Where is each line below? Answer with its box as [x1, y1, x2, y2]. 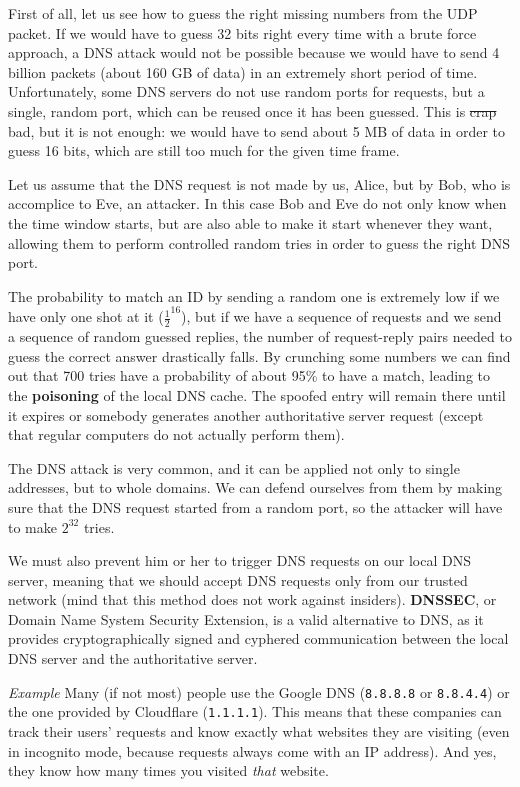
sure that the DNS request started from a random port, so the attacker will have [8, 496, 503, 517]
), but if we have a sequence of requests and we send [181, 306, 502, 327]
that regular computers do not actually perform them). [8, 424, 345, 445]
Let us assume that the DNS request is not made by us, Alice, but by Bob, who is [8, 173, 511, 194]
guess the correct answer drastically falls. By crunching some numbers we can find [8, 345, 511, 366]
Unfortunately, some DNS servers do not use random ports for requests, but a [8, 81, 485, 102]
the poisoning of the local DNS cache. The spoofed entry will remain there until [8, 384, 506, 405]
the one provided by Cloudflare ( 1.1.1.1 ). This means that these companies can [8, 701, 502, 722]
